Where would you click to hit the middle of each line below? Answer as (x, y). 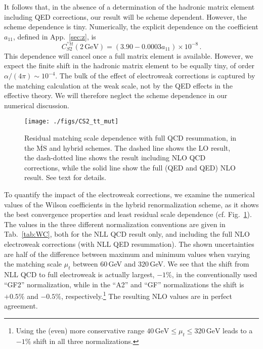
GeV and (122, 264)
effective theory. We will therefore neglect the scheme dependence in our (116, 95)
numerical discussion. (37, 105)
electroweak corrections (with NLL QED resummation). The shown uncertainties (129, 244)
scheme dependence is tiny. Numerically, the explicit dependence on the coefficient (131, 27)
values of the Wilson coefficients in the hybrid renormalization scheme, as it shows (131, 204)
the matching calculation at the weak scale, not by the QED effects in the (118, 85)
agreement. (21, 306)
